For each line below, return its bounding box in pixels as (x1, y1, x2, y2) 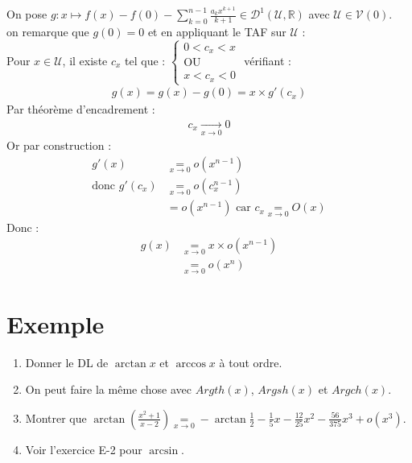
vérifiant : (244, 52, 291, 68)
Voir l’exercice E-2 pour (25, 440, 142, 457)
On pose (6, 6, 47, 23)
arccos (175, 358, 206, 370)
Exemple (6, 307, 105, 340)
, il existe (62, 52, 108, 68)
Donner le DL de (25, 353, 109, 370)
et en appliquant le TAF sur (147, 23, 286, 40)
